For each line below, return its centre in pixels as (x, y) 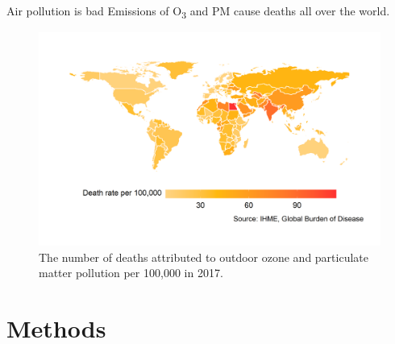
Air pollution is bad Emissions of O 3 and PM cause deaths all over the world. (198, 12)
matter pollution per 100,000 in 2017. (131, 273)
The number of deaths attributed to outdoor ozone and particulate (204, 257)
